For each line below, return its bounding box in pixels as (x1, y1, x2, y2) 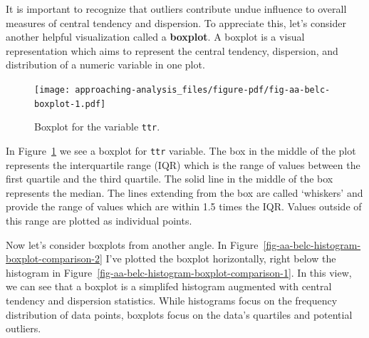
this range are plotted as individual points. (6, 212, 192, 227)
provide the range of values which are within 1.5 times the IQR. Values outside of (6, 199, 362, 214)
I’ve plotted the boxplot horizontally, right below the (105, 251, 336, 266)
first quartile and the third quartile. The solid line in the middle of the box (6, 171, 333, 186)
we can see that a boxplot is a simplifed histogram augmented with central (6, 279, 332, 294)
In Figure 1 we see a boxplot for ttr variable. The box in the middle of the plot (6, 143, 356, 158)
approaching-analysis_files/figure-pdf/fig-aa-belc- (75, 84, 331, 95)
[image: (34, 84, 71, 95)
